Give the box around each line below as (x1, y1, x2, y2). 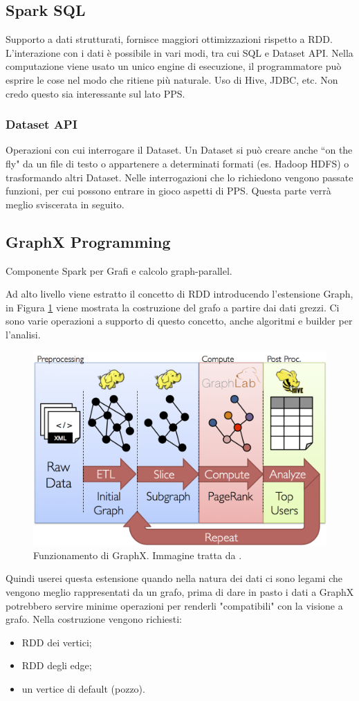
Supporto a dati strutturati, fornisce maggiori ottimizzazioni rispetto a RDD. (6, 32, 333, 46)
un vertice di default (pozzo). (21, 682, 145, 696)
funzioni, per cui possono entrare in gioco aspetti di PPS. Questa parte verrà (6, 183, 331, 198)
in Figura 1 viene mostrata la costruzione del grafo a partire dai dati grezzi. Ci (6, 300, 340, 314)
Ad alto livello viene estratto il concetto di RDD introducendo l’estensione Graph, (6, 286, 353, 301)
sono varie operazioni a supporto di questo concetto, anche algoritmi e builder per (6, 313, 353, 328)
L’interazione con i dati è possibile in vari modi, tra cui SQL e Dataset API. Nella (6, 45, 353, 60)
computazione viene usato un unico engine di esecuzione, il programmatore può (6, 59, 342, 73)
